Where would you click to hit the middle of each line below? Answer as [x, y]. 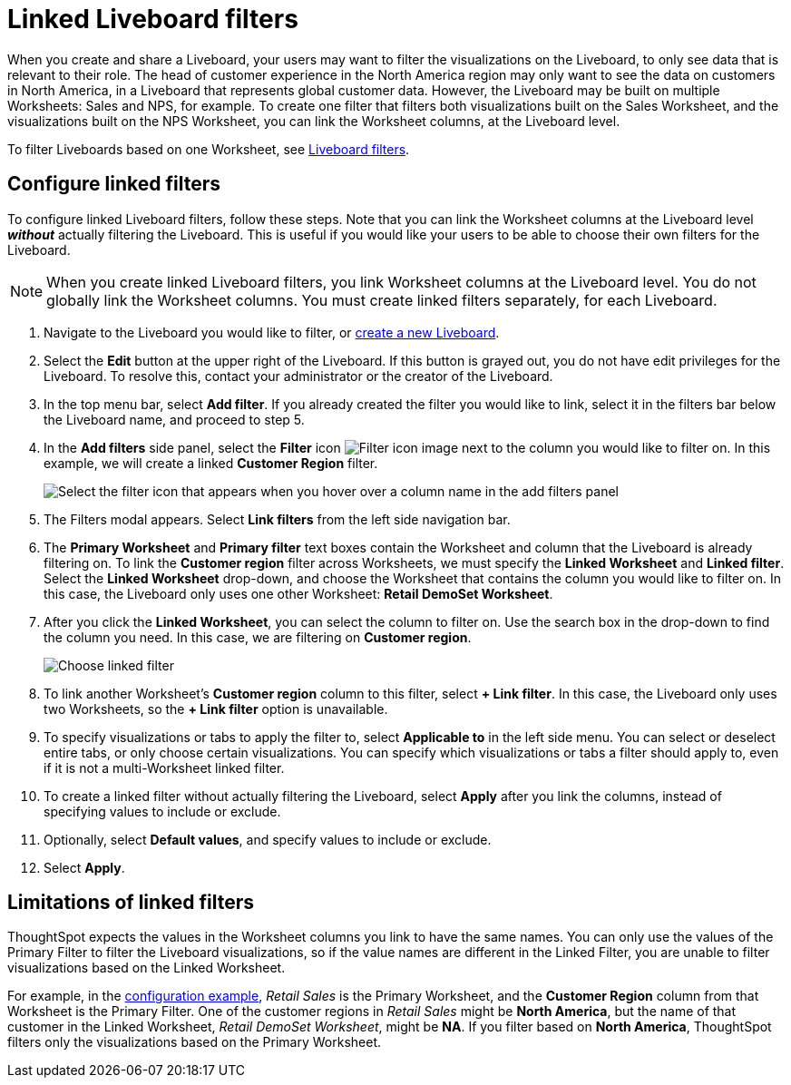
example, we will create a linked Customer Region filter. [211, 463]
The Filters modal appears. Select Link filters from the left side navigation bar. [277, 519]
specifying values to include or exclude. [162, 811]
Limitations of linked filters [131, 903]
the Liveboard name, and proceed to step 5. [174, 419]
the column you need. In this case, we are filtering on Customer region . [258, 637]
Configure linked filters [114, 184]
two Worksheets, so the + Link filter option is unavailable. [216, 709]
